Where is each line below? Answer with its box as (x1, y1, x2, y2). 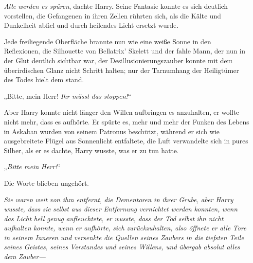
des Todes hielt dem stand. (4, 74, 84, 85)
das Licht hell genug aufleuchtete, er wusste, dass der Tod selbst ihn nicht (4, 213, 224, 223)
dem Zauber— (4, 251, 46, 262)
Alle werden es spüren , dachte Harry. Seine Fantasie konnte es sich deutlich (4, 1, 228, 11)
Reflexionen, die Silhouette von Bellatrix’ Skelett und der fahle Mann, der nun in (4, 46, 246, 56)
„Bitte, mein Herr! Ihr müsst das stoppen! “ (4, 90, 131, 101)
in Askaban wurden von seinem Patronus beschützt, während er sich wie (4, 126, 219, 136)
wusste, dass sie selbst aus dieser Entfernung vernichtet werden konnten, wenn (4, 204, 238, 214)
